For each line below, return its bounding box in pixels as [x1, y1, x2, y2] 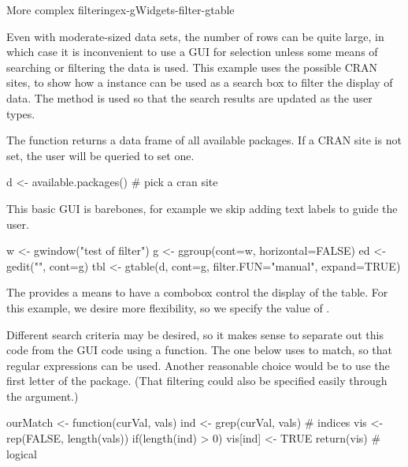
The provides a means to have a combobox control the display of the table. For [6, 284, 388, 301]
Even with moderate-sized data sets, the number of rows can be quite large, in [6, 28, 384, 44]
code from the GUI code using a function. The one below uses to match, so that [6, 342, 393, 358]
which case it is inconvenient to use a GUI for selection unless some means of [6, 43, 378, 60]
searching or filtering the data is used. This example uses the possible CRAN [6, 58, 378, 75]
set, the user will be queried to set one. [6, 147, 195, 163]
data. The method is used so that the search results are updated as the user [6, 89, 373, 106]
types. [6, 105, 35, 121]
